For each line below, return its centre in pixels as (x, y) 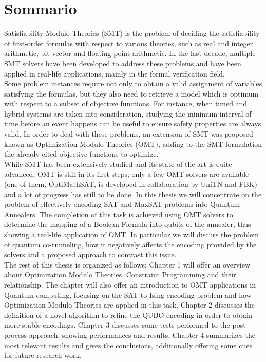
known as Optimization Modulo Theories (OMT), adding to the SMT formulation (133, 144)
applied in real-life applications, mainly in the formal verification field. (115, 73)
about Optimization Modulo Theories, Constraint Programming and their (120, 274)
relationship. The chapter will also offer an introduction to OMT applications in (130, 284)
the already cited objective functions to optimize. (81, 154)
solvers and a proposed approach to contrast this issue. (90, 254)
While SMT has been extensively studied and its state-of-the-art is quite (118, 164)
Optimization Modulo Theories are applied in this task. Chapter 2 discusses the (129, 305)
